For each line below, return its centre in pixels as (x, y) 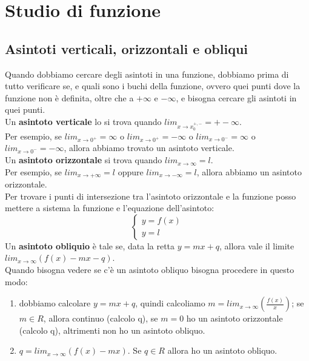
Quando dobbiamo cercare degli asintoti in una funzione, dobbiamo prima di (147, 74)
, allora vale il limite (257, 245)
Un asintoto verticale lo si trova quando (83, 121)
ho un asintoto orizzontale (234, 318)
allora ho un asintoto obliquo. (222, 350)
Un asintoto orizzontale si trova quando (84, 160)
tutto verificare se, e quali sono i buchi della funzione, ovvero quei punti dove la (153, 86)
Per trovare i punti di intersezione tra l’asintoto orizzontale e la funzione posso (151, 196)
